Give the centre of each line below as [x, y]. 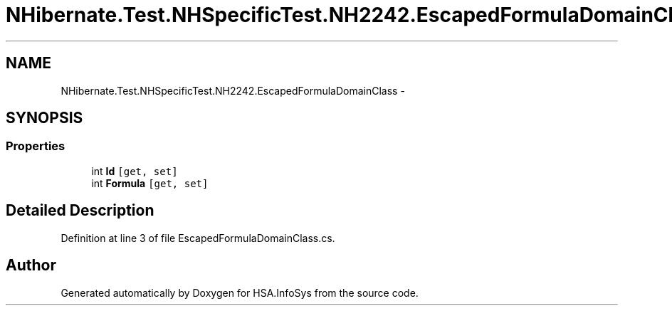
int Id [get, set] [135, 171]
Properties [36, 146]
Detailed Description [80, 211]
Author [31, 265]
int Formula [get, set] [150, 183]
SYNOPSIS [44, 118]
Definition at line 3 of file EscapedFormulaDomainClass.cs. [198, 238]
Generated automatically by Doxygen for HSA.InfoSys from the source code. [240, 292]
